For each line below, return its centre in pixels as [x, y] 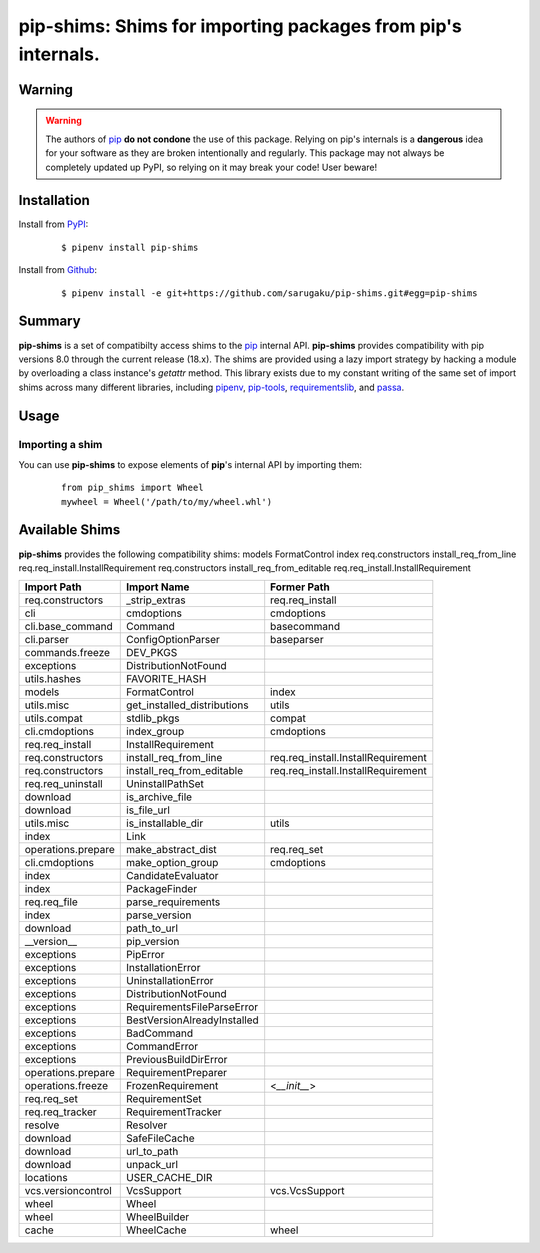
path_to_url [152, 928]
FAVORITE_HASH [166, 679]
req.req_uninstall [64, 784]
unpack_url [152, 1165]
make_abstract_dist [171, 850]
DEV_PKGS [152, 653]
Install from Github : [58, 270]
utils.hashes [53, 679]
